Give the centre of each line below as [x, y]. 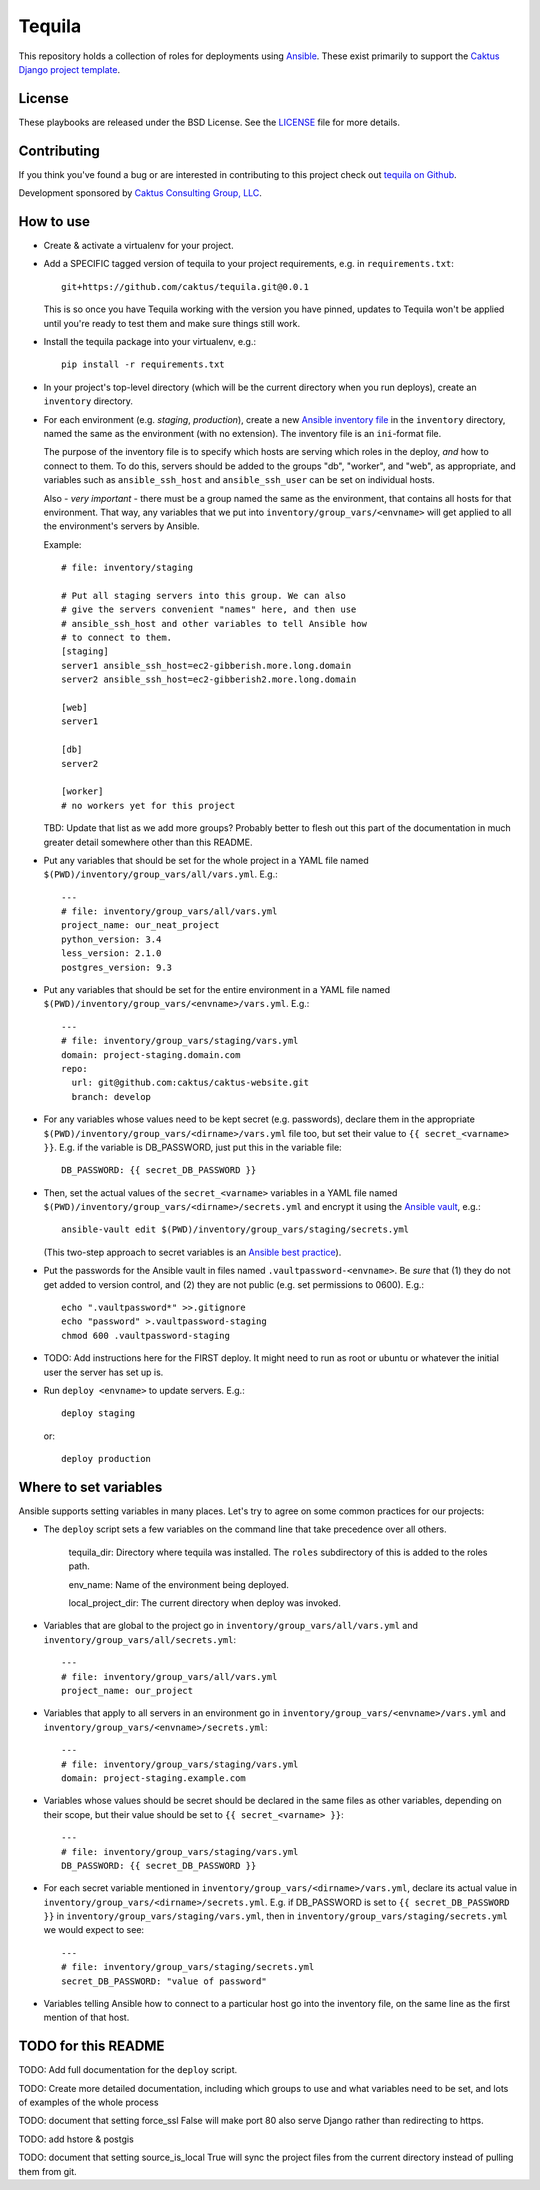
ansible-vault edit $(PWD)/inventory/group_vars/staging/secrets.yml [235, 1229]
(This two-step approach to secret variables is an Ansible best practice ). [192, 1252]
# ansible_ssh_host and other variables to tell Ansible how [214, 623]
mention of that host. [86, 2017]
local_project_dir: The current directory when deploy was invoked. [205, 1603]
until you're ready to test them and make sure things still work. [171, 323]
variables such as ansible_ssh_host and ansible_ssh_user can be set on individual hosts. [239, 480]
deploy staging [98, 1413]
